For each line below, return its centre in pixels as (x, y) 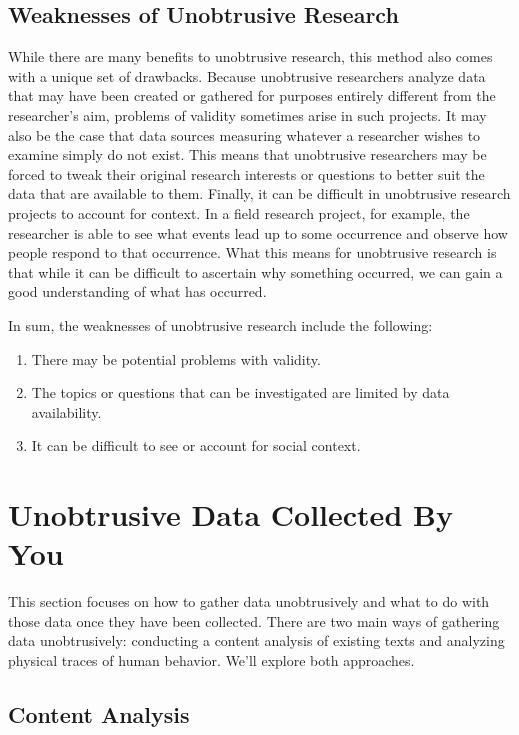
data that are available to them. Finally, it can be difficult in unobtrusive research (259, 193)
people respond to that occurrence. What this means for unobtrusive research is (252, 252)
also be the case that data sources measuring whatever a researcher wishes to (244, 134)
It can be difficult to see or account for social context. (196, 445)
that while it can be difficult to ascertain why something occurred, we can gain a (255, 271)
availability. (66, 411)
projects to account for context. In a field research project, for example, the (239, 212)
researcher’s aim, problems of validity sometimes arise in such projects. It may (247, 114)
